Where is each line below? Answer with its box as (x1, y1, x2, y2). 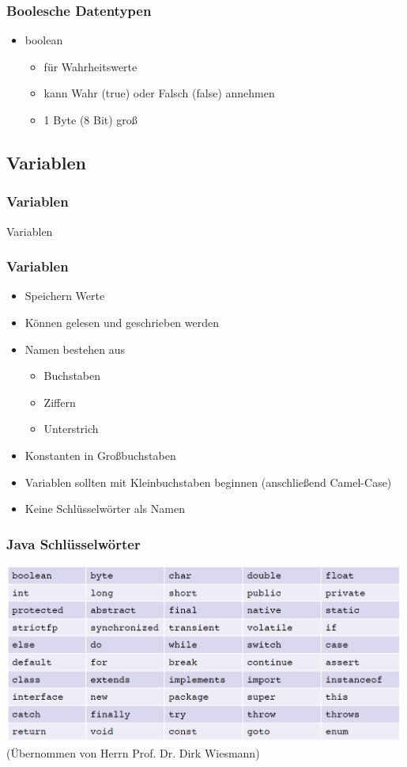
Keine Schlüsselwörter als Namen (24, 500, 185, 517)
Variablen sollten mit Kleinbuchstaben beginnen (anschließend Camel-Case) (24, 473, 392, 490)
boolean (24, 32, 63, 48)
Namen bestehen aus (24, 340, 125, 357)
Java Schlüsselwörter (6, 533, 141, 553)
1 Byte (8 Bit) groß (43, 112, 138, 127)
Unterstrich (43, 420, 99, 437)
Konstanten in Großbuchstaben (24, 446, 176, 463)
